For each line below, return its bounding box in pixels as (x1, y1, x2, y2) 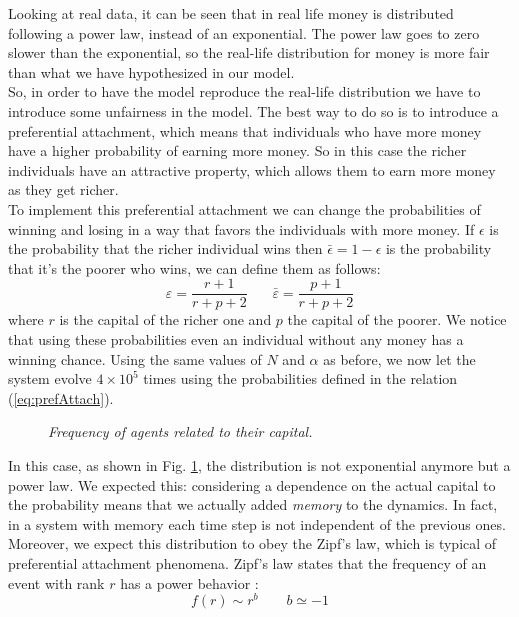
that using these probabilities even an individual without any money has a (8, 328, 464, 349)
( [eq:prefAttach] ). (8, 387, 114, 408)
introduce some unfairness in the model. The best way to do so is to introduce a (8, 100, 499, 121)
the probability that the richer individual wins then (8, 238, 323, 259)
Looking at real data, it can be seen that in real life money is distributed (8, 3, 454, 23)
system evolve (8, 368, 92, 389)
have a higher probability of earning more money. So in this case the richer (8, 140, 467, 161)
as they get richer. (8, 179, 119, 200)
